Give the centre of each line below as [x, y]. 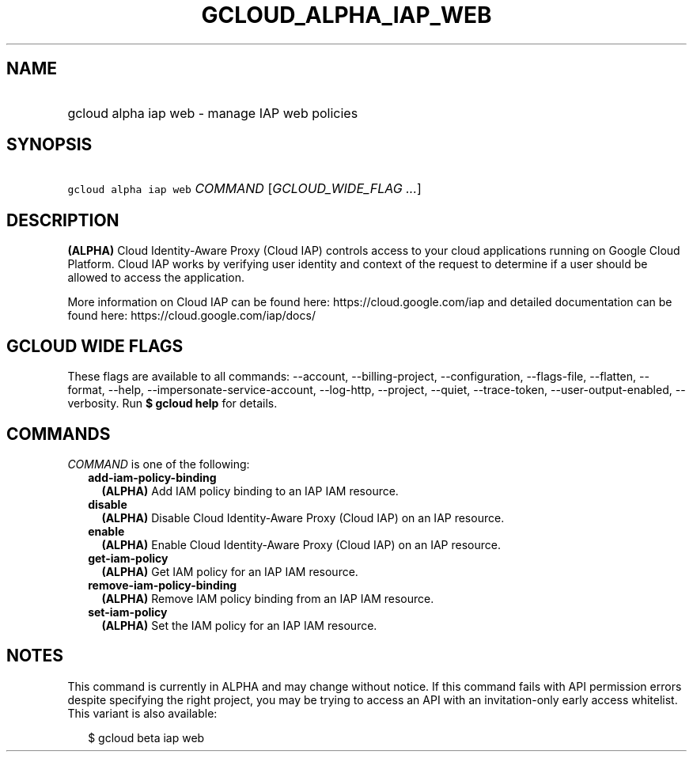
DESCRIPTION [63, 220]
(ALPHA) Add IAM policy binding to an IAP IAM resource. [250, 491]
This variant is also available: [142, 713]
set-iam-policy [128, 612]
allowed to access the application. [156, 278]
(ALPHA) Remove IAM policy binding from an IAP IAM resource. [268, 598]
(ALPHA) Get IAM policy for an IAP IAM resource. [230, 571]
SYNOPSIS [49, 145]
